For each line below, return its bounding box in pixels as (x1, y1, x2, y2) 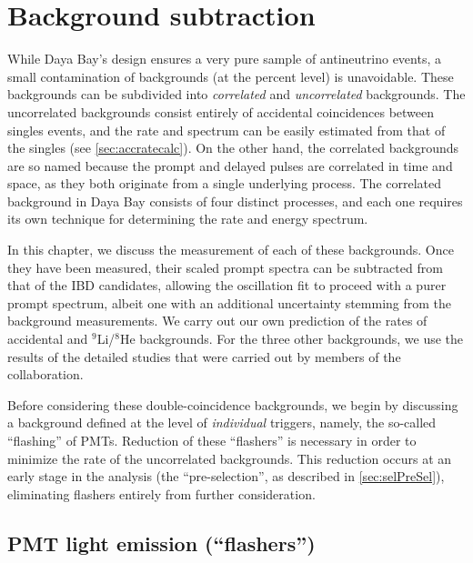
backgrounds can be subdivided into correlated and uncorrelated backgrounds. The (7, 85, 466, 104)
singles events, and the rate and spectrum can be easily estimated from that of (7, 120, 446, 139)
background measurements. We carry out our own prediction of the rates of (7, 311, 428, 330)
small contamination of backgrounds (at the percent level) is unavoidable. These (7, 66, 454, 85)
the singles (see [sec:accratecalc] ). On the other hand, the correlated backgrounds (7, 138, 459, 157)
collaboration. (7, 365, 84, 384)
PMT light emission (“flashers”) (7, 528, 316, 557)
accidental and (7, 329, 88, 348)
